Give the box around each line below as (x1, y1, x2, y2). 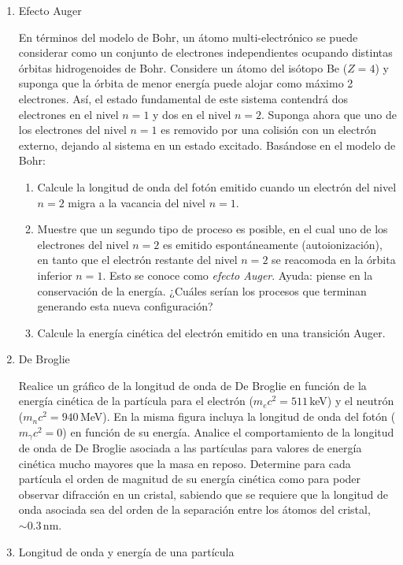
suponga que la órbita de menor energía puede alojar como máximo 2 (18, 75, 353, 91)
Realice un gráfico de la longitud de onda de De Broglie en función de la (18, 377, 367, 393)
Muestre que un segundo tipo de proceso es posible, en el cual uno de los (37, 221, 388, 237)
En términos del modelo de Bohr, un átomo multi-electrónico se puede (18, 28, 358, 45)
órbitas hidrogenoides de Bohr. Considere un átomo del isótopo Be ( (18, 59, 348, 76)
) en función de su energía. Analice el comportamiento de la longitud (62, 423, 394, 440)
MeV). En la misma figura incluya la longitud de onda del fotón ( (79, 408, 396, 425)
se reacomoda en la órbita (272, 251, 396, 268)
